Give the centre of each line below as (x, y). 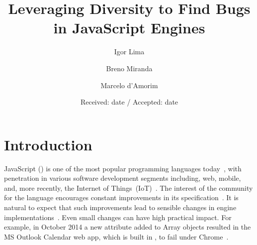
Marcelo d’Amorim (129, 85)
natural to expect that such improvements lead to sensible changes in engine (120, 207)
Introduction (48, 144)
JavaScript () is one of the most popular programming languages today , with (123, 168)
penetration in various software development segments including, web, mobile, (123, 178)
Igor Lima (129, 52)
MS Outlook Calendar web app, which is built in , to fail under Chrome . (116, 236)
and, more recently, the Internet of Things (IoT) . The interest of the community (128, 187)
